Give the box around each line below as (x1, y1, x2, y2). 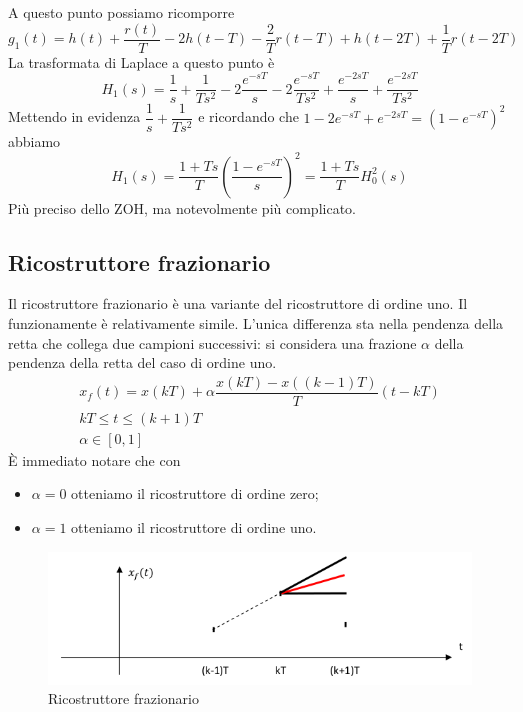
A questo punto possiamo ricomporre (8, 2, 235, 22)
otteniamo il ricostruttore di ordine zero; (71, 483, 319, 504)
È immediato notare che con (8, 449, 181, 470)
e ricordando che (198, 106, 299, 127)
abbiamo (8, 131, 61, 152)
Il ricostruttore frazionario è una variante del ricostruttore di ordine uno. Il (8, 293, 468, 314)
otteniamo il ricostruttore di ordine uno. (71, 517, 317, 538)
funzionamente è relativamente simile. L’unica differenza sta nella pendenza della (8, 312, 504, 333)
